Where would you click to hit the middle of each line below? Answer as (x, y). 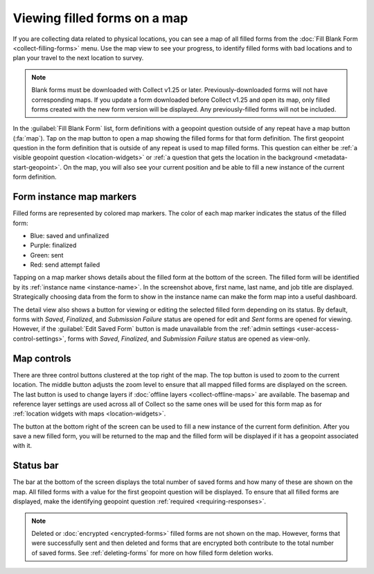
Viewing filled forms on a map (100, 18)
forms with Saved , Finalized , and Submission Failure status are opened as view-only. (189, 339)
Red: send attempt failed (65, 265)
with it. (23, 446)
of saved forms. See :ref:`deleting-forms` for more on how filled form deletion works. (152, 553)
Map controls (42, 358)
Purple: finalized (53, 245)
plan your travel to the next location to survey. (78, 58)
